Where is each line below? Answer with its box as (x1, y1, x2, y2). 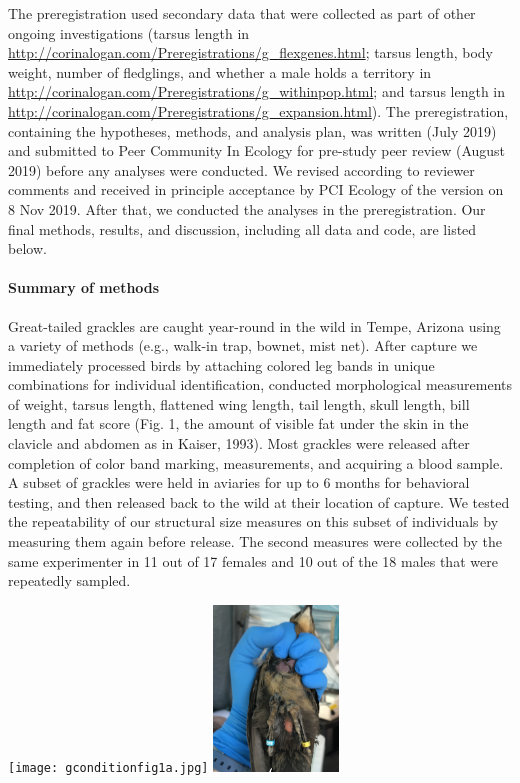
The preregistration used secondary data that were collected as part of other (8, 3, 476, 23)
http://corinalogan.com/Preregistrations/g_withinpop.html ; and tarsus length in (8, 81, 506, 102)
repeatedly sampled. (8, 570, 131, 591)
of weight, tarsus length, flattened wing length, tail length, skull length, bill (8, 393, 470, 414)
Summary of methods (8, 277, 160, 298)
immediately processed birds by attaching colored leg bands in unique (8, 354, 435, 375)
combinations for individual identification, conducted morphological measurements (8, 374, 513, 395)
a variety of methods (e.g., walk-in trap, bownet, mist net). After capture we (8, 335, 478, 356)
